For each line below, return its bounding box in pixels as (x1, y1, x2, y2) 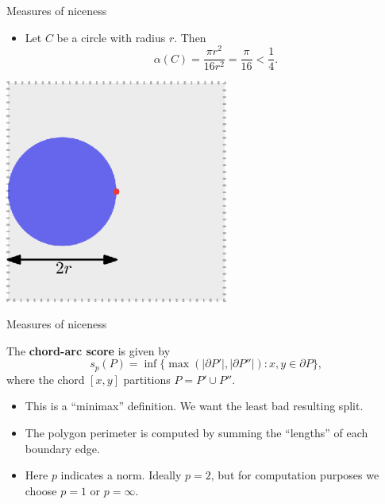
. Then (174, 29, 206, 45)
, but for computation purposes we (210, 467, 379, 483)
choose (25, 482, 57, 498)
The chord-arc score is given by (6, 342, 171, 359)
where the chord (6, 370, 85, 387)
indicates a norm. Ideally (60, 467, 182, 483)
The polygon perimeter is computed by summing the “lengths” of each (25, 424, 368, 440)
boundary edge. (25, 440, 100, 456)
